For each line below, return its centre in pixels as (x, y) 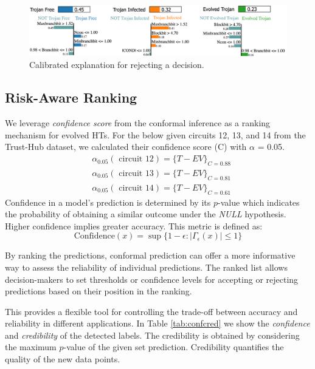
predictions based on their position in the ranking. (99, 291)
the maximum (31, 347)
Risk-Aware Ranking (71, 97)
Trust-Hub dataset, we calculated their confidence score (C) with (126, 147)
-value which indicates (258, 202)
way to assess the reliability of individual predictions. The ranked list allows (146, 267)
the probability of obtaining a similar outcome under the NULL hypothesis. (146, 214)
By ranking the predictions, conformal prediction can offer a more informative (150, 255)
